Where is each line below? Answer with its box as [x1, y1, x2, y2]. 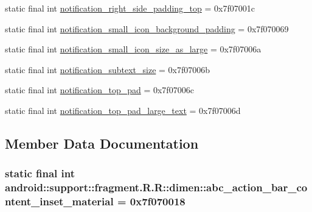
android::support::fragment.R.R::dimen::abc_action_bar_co [5, 180, 308, 195]
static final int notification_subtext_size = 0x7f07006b [5, 63, 210, 76]
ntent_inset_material [5, 194, 114, 209]
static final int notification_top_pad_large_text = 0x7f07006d [5, 104, 241, 116]
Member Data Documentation [5, 133, 199, 152]
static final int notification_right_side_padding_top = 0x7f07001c [5, 2, 255, 14]
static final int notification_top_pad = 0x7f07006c [5, 83, 194, 96]
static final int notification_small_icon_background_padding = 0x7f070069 [5, 22, 289, 35]
